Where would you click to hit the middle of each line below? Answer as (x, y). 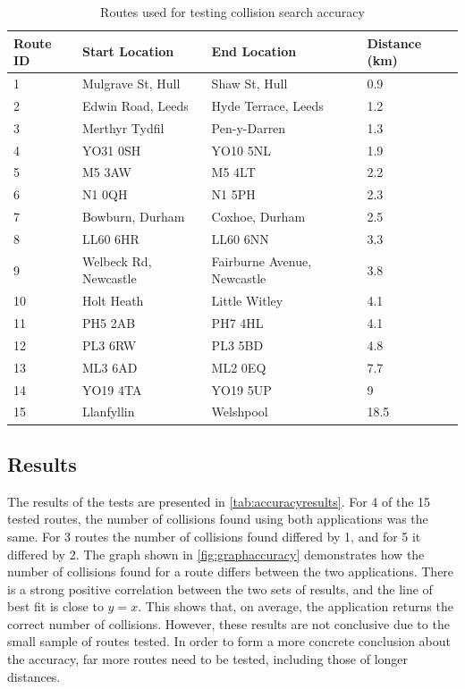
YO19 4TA (112, 389)
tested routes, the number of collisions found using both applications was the (218, 519)
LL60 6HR (110, 238)
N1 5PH (233, 194)
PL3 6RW (109, 344)
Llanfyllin (108, 412)
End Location (254, 51)
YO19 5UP (241, 389)
